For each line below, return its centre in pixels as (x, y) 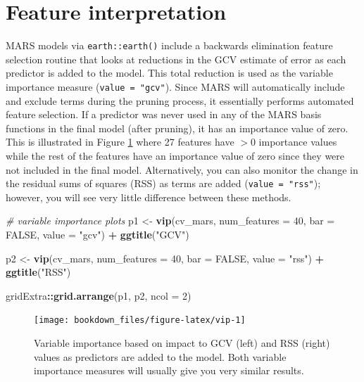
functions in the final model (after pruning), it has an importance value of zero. (177, 128)
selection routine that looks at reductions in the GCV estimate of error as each (176, 59)
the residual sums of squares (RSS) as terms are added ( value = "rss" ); (163, 183)
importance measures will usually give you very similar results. (169, 370)
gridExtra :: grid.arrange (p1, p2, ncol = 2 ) (99, 295)
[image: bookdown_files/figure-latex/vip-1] (140, 320)
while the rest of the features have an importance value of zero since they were (175, 155)
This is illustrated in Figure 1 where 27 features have (120, 142)
